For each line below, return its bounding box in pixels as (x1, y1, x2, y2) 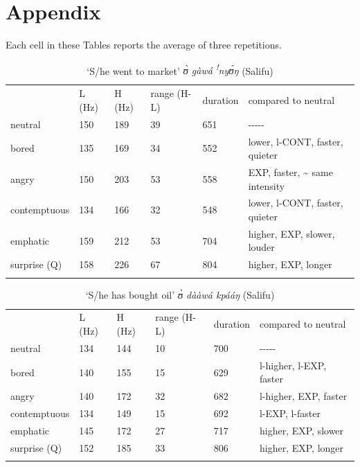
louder (248, 240, 275, 254)
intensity (248, 178, 285, 193)
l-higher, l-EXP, (259, 358, 327, 372)
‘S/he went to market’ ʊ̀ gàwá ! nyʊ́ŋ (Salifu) (87, 61, 273, 78)
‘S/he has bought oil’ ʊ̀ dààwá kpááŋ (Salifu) (85, 287, 275, 301)
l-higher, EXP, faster (259, 389, 348, 403)
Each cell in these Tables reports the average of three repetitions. (6, 37, 282, 52)
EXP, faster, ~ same (248, 164, 333, 179)
